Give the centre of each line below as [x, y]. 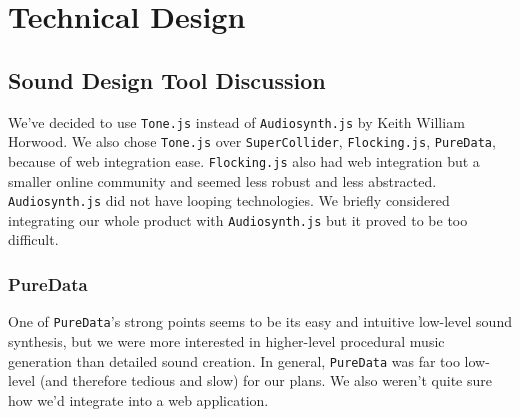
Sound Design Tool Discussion [167, 79]
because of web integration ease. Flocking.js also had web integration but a [244, 160]
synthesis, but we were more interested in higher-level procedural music [226, 340]
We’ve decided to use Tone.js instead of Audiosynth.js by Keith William [236, 121]
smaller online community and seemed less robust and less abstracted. [222, 180]
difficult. [33, 239]
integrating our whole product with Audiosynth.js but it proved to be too [238, 219]
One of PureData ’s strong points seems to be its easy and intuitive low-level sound [260, 321]
